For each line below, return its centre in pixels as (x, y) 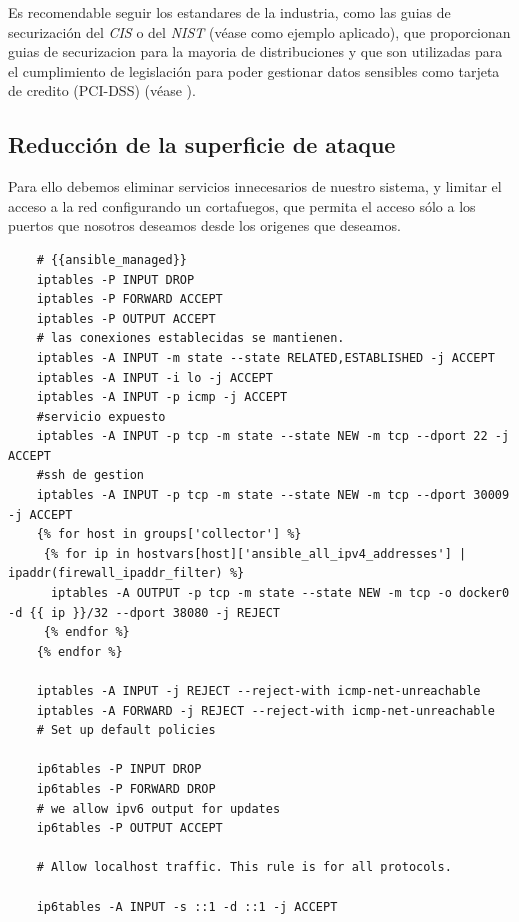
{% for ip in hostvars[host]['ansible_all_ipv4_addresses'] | (255, 553)
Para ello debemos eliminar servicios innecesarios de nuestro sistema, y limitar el (255, 186)
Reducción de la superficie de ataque (202, 144)
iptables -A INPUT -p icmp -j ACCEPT (162, 397)
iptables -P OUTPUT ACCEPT (126, 318)
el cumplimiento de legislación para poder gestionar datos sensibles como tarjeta (254, 70)
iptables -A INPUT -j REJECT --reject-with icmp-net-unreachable (258, 691)
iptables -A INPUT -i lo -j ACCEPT (154, 377)
